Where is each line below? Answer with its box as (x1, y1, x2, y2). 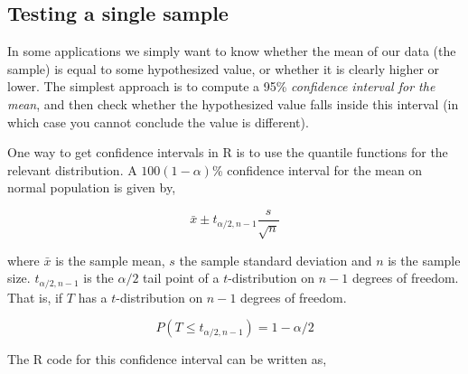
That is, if (7, 287, 63, 306)
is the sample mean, (55, 250, 165, 269)
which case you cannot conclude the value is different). (7, 112, 309, 131)
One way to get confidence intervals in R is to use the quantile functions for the (7, 143, 448, 162)
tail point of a (143, 268, 220, 287)
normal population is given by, (7, 178, 176, 197)
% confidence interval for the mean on (211, 160, 423, 179)
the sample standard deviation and (179, 250, 372, 269)
